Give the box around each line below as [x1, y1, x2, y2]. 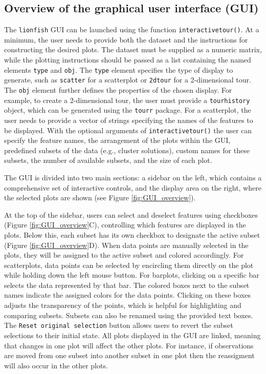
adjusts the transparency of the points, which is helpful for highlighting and [4, 300, 241, 310]
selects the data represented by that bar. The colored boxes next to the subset [4, 279, 250, 290]
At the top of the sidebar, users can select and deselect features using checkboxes [4, 209, 258, 220]
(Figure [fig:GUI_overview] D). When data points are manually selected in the [4, 239, 249, 250]
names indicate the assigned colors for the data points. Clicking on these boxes [4, 289, 251, 300]
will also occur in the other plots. [4, 360, 108, 370]
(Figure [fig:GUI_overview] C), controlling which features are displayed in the [4, 219, 246, 230]
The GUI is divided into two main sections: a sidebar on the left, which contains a [4, 172, 262, 182]
